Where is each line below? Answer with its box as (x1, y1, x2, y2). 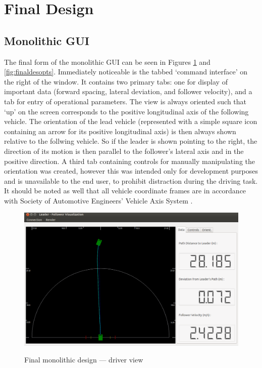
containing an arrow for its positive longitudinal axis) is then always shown (4, 126, 236, 136)
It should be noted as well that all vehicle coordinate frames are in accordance (4, 185, 246, 196)
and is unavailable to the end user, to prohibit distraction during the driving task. (4, 175, 258, 186)
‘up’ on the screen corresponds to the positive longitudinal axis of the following (4, 106, 249, 116)
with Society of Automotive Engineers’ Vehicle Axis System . (4, 195, 193, 206)
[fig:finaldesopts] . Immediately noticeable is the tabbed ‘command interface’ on (4, 66, 248, 77)
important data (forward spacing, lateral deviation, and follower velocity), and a (4, 86, 252, 97)
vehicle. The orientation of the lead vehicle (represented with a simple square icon (4, 116, 257, 127)
